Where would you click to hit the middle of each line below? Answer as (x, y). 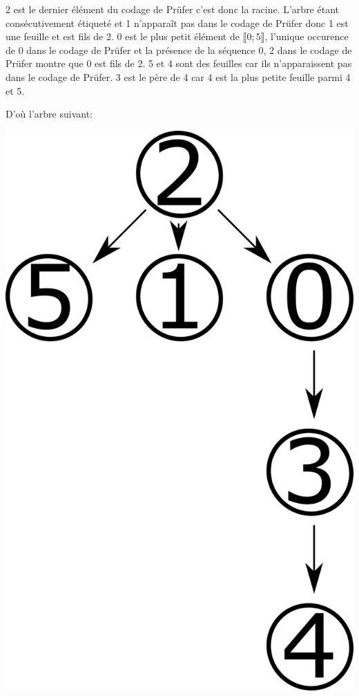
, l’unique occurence (307, 36)
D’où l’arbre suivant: (49, 114)
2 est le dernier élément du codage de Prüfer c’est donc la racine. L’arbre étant (172, 9)
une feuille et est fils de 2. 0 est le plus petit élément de (123, 36)
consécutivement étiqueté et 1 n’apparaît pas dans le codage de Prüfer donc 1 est (177, 22)
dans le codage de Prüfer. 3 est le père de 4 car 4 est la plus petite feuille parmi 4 (178, 76)
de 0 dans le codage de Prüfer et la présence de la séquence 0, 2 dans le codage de (179, 49)
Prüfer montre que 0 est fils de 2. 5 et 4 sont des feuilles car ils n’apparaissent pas (179, 63)
